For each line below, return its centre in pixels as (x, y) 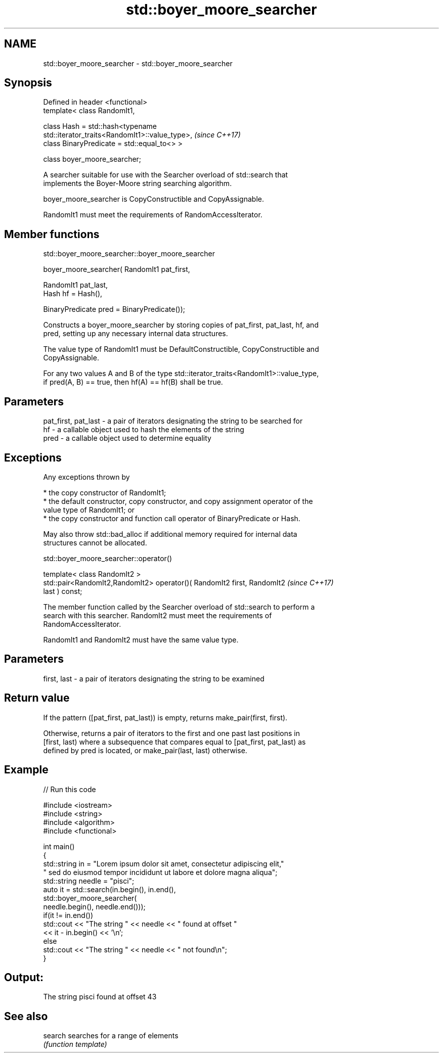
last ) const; (63, 591)
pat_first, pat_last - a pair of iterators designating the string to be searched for (173, 421)
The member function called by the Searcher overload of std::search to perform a (179, 607)
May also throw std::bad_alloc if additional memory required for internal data (170, 534)
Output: (24, 977)
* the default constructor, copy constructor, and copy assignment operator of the (178, 501)
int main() (59, 846)
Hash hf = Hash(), (73, 294)
